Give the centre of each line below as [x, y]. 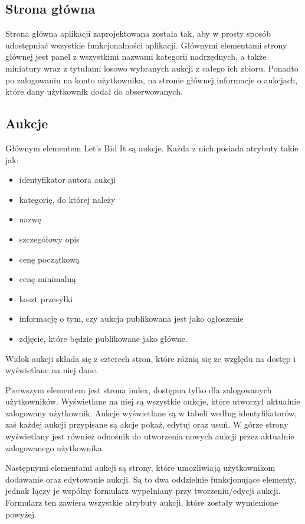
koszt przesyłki [46, 298]
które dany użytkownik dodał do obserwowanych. [94, 91]
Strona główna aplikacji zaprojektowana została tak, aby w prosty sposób [138, 33]
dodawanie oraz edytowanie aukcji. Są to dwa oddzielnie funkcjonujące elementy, [151, 479]
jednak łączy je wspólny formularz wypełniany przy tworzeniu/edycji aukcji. [143, 491]
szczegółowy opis [49, 239]
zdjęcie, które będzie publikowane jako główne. [103, 338]
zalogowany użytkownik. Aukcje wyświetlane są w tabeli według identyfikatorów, [151, 413]
